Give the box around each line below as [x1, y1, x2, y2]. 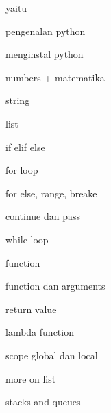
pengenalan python [5, 23, 86, 38]
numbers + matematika [5, 70, 105, 84]
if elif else [5, 139, 45, 154]
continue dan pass [5, 209, 81, 223]
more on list [5, 371, 56, 385]
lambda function [5, 325, 74, 339]
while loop [5, 232, 49, 246]
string [5, 93, 30, 108]
